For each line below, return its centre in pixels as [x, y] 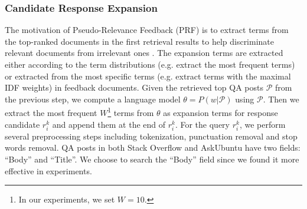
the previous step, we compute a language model [93, 99]
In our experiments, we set [67, 199]
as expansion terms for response [221, 113]
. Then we [281, 99]
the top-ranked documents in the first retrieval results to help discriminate [140, 41]
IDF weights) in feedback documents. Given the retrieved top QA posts [134, 87]
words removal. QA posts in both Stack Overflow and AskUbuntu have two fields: [153, 147]
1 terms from [131, 112]
